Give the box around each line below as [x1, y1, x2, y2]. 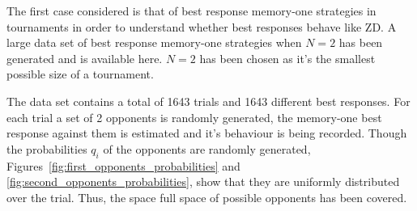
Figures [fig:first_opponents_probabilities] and [6, 157, 240, 174]
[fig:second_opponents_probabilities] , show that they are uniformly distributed [6, 173, 400, 190]
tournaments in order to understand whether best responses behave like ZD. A [6, 18, 397, 35]
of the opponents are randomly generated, [103, 140, 311, 157]
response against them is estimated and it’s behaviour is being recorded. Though [6, 124, 407, 141]
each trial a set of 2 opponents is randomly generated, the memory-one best [6, 108, 382, 125]
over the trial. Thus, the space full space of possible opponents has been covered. [6, 188, 407, 205]
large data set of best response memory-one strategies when [6, 34, 302, 51]
